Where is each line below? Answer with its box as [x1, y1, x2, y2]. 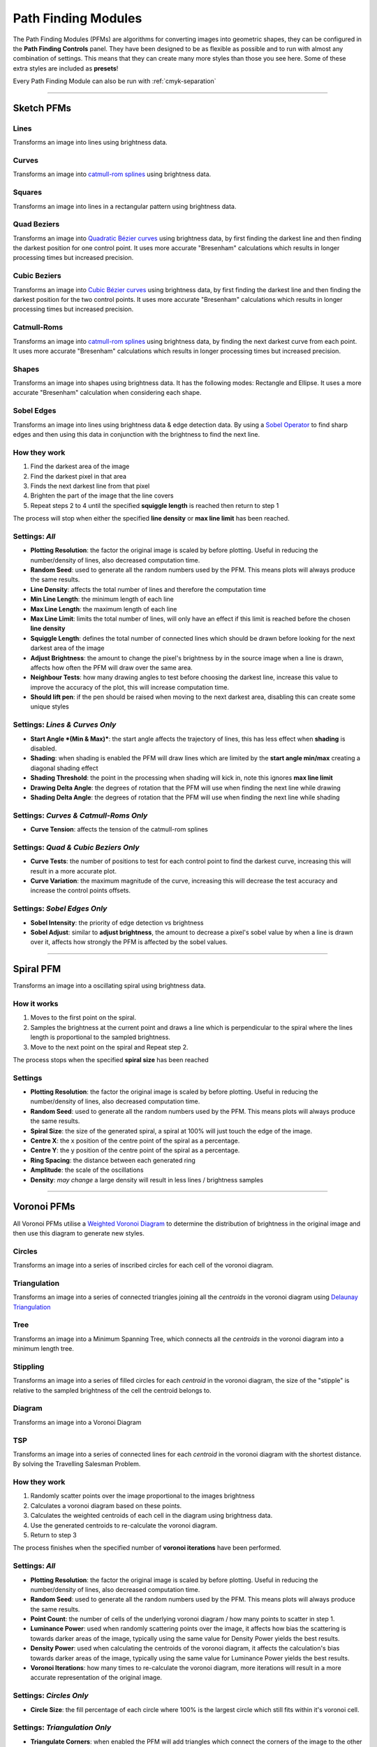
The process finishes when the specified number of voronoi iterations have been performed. [13, 1544, 282, 1552]
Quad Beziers [13, 219, 60, 229]
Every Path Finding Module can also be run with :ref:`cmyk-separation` [13, 77, 216, 85]
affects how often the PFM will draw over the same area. [30, 663, 193, 672]
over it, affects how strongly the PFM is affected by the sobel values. [30, 938, 228, 946]
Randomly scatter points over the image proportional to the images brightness [30, 1492, 255, 1500]
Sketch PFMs [13, 102, 72, 114]
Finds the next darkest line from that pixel [30, 481, 150, 490]
